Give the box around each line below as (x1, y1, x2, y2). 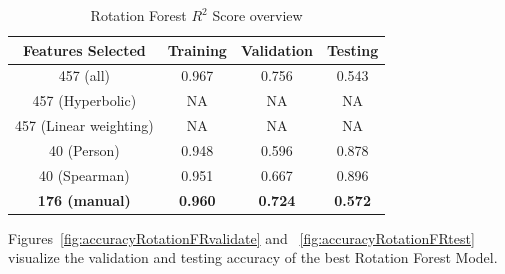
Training (167, 39, 227, 60)
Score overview (212, 5, 303, 25)
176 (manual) (37, 189, 131, 210)
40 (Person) (48, 139, 120, 160)
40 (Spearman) (39, 164, 130, 185)
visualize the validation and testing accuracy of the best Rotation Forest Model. (8, 247, 498, 268)
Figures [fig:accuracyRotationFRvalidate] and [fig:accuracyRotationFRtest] (8, 227, 475, 248)
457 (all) (58, 65, 111, 86)
